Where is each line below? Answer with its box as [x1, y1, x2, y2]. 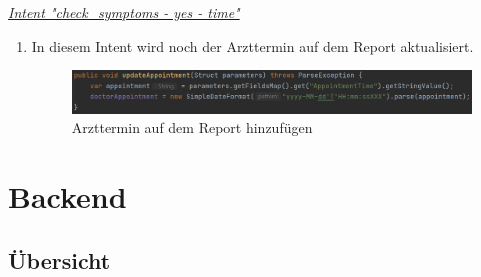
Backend [8, 175, 127, 216]
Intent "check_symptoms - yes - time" [8, 2, 240, 22]
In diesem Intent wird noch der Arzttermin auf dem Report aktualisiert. [31, 35, 474, 56]
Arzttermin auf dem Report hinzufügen [71, 117, 313, 138]
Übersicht [8, 244, 111, 275]
